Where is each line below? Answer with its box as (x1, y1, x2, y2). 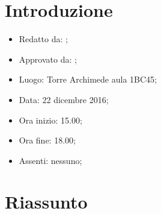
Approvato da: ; (19, 52, 77, 65)
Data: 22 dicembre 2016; (19, 93, 109, 105)
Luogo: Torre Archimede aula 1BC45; (19, 73, 157, 86)
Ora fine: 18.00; (19, 134, 76, 146)
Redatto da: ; (19, 33, 68, 45)
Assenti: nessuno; (19, 154, 82, 166)
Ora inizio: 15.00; (19, 113, 82, 126)
